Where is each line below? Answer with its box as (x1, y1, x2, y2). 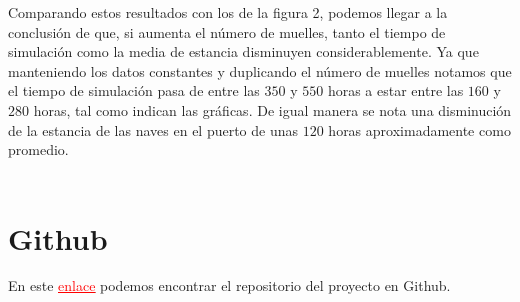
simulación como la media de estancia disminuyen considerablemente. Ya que (8, 41, 479, 62)
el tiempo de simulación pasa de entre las (8, 80, 260, 101)
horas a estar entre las (327, 80, 464, 101)
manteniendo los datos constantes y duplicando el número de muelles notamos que (8, 60, 512, 81)
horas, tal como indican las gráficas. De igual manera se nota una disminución (33, 99, 512, 120)
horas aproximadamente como (328, 119, 511, 140)
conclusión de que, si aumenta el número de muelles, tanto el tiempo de (8, 21, 446, 42)
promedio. (8, 139, 69, 160)
